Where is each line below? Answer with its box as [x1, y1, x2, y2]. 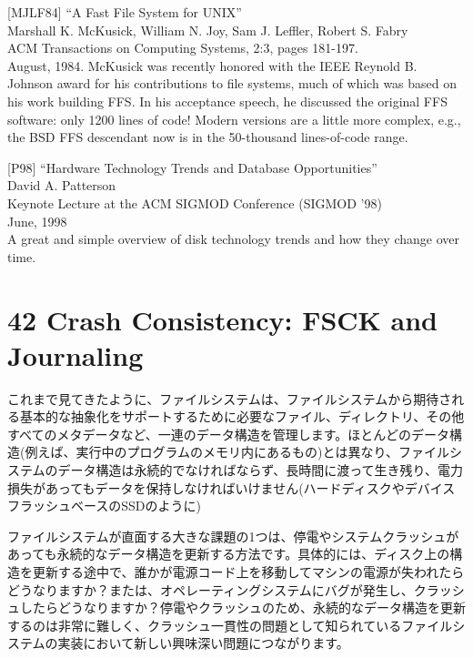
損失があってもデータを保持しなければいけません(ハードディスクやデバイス [7, 478, 456, 497]
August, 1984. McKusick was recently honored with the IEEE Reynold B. [7, 56, 418, 75]
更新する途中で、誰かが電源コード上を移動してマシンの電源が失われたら [32, 562, 465, 581]
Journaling [7, 336, 144, 373]
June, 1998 [7, 211, 67, 230]
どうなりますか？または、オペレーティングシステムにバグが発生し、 [7, 580, 414, 599]
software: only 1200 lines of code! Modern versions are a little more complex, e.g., [7, 109, 461, 128]
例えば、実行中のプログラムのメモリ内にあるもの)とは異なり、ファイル [25, 442, 449, 461]
